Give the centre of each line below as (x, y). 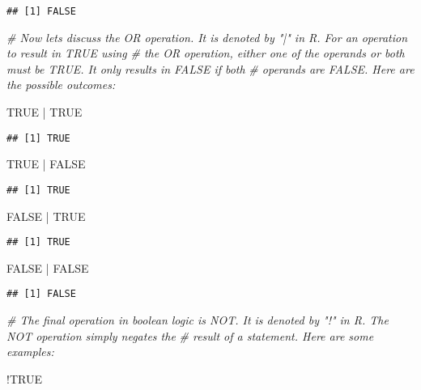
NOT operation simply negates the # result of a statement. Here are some (190, 335)
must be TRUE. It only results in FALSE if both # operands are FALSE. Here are (210, 68)
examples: (30, 352)
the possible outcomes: (61, 85)
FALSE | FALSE (48, 267)
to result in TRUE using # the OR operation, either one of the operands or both (206, 53)
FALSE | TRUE (46, 216)
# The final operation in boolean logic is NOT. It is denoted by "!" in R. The (198, 320)
